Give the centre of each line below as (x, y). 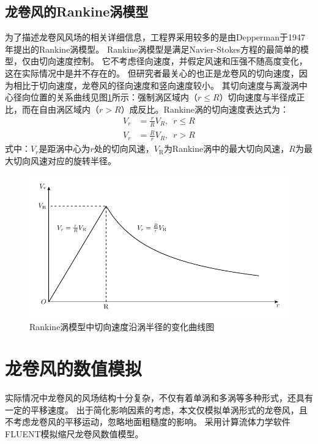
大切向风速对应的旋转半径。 (61, 160)
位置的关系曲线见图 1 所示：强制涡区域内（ (114, 97)
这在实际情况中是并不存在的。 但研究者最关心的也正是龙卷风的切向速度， (152, 73)
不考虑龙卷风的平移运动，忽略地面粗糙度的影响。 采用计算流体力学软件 (148, 422)
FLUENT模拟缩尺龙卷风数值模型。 (74, 434)
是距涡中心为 (65, 149)
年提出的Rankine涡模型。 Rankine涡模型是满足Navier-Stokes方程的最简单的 (153, 49)
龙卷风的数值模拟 (74, 368)
